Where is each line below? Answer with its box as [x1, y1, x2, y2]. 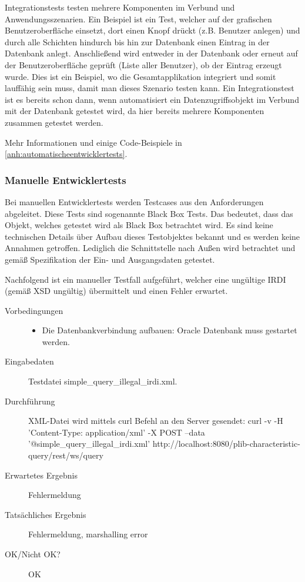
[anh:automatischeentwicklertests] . [5, 148, 128, 160]
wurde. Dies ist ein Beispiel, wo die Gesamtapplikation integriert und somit [5, 70, 276, 82]
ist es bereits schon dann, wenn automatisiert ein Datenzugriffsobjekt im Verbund [5, 93, 299, 105]
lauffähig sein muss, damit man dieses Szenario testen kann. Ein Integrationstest [5, 82, 294, 94]
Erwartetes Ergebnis [5, 469, 78, 481]
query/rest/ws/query [28, 449, 103, 461]
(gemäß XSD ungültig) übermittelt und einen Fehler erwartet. [5, 285, 228, 297]
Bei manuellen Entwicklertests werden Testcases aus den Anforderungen [5, 195, 264, 208]
